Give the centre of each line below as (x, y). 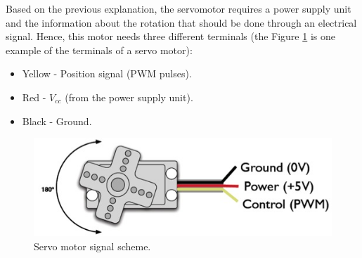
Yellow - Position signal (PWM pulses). (107, 73)
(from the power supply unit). (129, 97)
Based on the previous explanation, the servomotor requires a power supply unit (179, 8)
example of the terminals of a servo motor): (99, 50)
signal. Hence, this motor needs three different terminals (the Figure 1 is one (170, 36)
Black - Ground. (57, 121)
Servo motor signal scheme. (92, 246)
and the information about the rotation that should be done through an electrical (181, 22)
